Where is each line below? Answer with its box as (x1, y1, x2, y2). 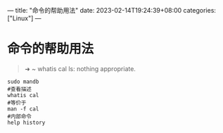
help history (7, 119, 46, 126)
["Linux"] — (7, 14, 42, 23)
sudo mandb (7, 78, 39, 85)
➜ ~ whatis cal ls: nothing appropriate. (24, 64, 136, 72)
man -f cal (7, 105, 39, 113)
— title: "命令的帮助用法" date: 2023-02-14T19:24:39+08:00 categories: (7, 6, 217, 14)
